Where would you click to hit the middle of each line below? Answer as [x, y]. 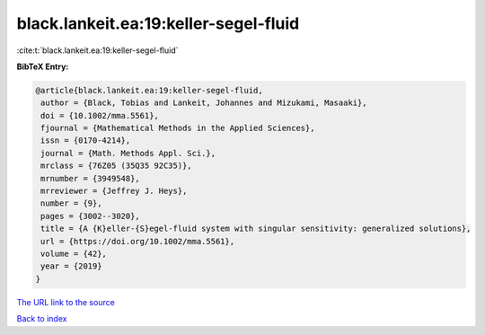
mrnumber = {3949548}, [91, 178]
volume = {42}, [74, 254]
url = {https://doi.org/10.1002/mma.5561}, [138, 241]
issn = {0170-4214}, [86, 141]
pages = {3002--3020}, [91, 216]
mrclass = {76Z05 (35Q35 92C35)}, [116, 166]
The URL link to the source [66, 302]
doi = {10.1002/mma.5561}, [100, 115]
